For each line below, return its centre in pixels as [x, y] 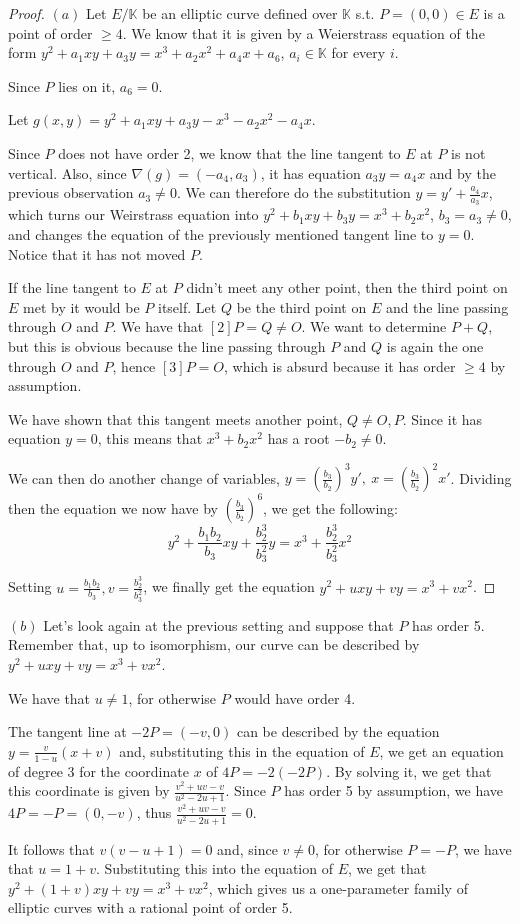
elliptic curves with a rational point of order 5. [150, 907]
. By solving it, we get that [409, 770]
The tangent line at [67, 731]
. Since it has [442, 418]
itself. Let [187, 306]
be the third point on [301, 306]
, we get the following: [330, 507]
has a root [298, 438]
